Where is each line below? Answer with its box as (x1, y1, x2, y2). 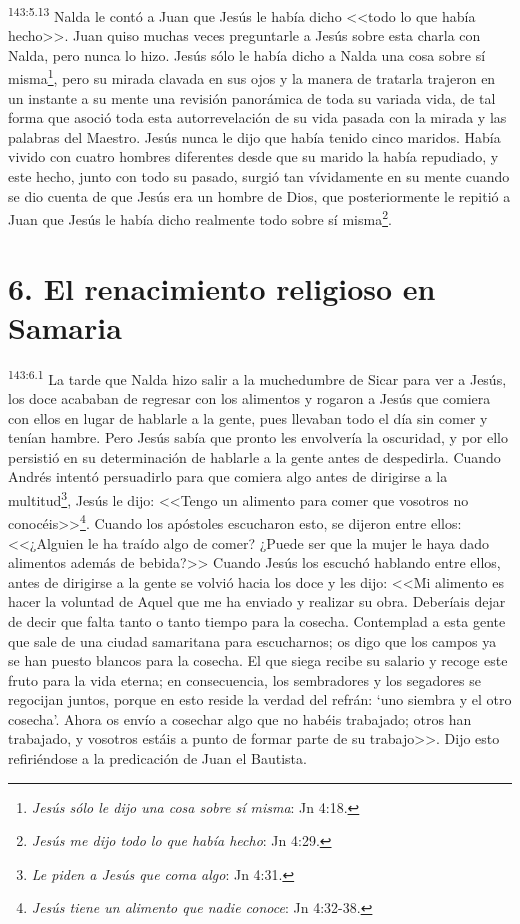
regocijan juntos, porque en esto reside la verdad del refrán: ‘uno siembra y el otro (8, 689, 512, 710)
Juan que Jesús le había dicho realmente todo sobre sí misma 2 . (8, 206, 392, 229)
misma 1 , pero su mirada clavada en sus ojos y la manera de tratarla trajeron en (8, 65, 496, 89)
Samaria (8, 306, 122, 347)
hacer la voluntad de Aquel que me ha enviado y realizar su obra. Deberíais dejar (8, 591, 506, 612)
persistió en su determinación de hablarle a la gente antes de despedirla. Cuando (8, 446, 501, 467)
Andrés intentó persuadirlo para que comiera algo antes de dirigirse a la (8, 466, 448, 487)
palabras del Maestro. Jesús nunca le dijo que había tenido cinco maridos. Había (8, 126, 501, 147)
